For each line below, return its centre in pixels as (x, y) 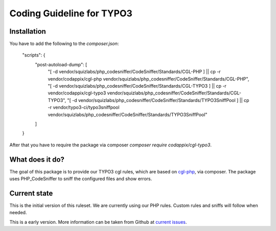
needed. (18, 213)
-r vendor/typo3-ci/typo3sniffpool (84, 108)
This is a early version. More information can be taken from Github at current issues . (98, 222)
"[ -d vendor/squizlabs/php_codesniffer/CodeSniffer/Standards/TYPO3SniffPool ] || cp (158, 100)
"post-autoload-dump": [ (61, 64)
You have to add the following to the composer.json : (64, 44)
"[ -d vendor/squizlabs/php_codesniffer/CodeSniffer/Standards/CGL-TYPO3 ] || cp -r (137, 86)
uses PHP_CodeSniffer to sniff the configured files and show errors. (81, 179)
